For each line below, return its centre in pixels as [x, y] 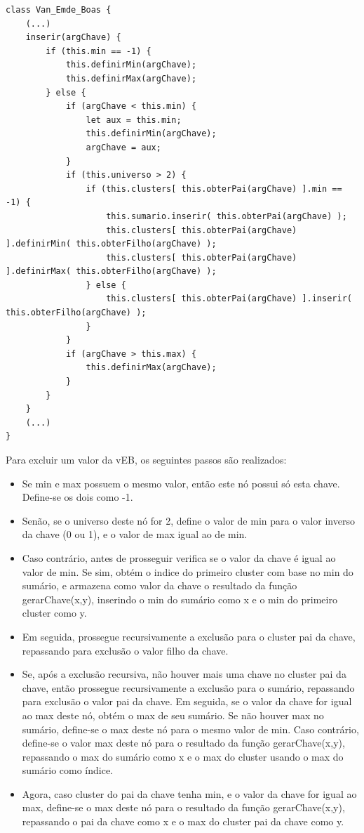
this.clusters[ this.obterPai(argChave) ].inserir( [229, 299]
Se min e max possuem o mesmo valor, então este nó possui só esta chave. [181, 483]
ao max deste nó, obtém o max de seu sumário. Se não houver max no [173, 715]
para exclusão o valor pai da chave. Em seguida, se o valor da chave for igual [187, 701]
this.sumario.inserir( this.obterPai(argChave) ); [227, 216]
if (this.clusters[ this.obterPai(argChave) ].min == [214, 189]
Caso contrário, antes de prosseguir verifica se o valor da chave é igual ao [179, 557]
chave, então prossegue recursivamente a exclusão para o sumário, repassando [188, 687]
